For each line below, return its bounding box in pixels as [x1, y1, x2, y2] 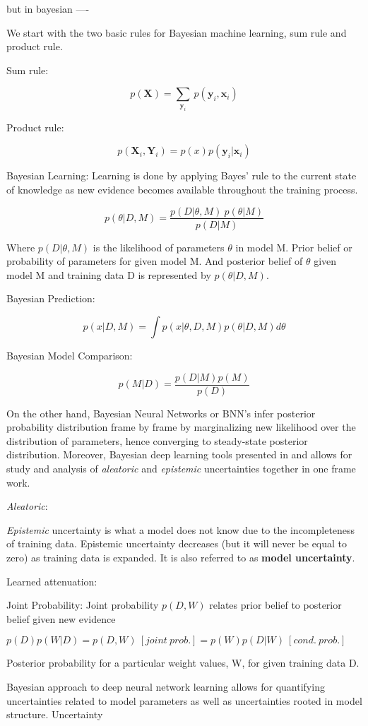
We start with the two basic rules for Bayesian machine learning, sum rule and [6, 25, 347, 40]
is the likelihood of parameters [93, 239, 225, 254]
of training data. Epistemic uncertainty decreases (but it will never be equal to [6, 536, 348, 551]
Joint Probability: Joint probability [6, 597, 159, 612]
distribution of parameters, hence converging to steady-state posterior [6, 433, 308, 448]
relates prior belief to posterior [209, 597, 342, 612]
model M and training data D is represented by [6, 267, 211, 282]
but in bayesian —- [6, 1, 90, 16]
